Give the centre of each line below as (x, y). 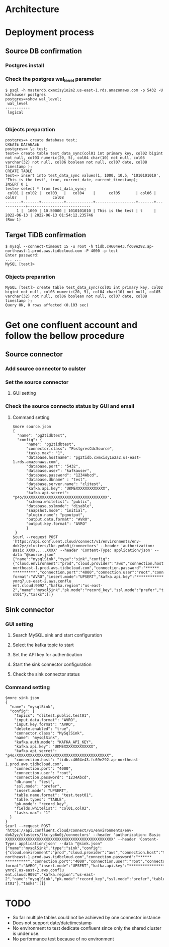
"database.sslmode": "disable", (60, 506)
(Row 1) (13, 220)
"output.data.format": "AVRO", (59, 519)
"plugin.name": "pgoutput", (55, 515)
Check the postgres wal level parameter (53, 79)
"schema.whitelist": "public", (59, 502)
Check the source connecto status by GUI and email (70, 406)
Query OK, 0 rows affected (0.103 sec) (47, 305)
